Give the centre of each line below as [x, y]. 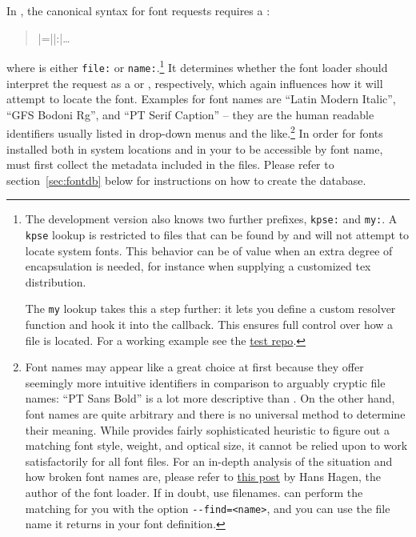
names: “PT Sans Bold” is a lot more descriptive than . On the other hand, [210, 398]
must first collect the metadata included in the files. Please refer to [170, 164]
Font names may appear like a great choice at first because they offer [194, 367]
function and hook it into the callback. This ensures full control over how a [209, 325]
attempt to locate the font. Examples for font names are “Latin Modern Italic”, [201, 99]
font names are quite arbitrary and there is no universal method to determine [215, 414]
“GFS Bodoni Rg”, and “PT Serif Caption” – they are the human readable [190, 114]
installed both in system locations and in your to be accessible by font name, [195, 148]
